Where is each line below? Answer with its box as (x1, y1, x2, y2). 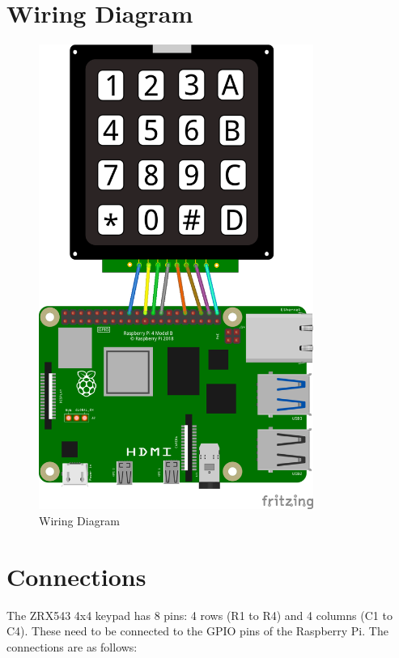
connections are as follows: (6, 638, 138, 655)
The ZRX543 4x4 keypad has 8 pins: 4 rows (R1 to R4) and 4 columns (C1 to (6, 606, 393, 623)
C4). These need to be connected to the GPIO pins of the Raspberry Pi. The (6, 622, 388, 639)
